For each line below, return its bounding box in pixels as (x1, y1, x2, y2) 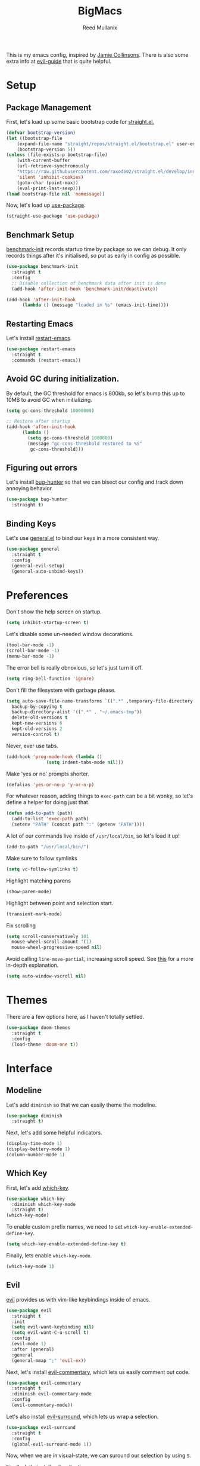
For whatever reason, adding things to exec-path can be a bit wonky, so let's (6, 792, 193, 799)
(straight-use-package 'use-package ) (6, 213, 100, 219)
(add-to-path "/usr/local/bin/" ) (6, 844, 89, 850)
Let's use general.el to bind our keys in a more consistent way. (6, 535, 160, 542)
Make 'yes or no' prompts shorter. (6, 770, 89, 777)
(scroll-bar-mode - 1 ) (6, 648, 60, 654)
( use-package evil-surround (6, 1424, 76, 1430)
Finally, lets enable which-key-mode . (6, 1252, 92, 1259)
